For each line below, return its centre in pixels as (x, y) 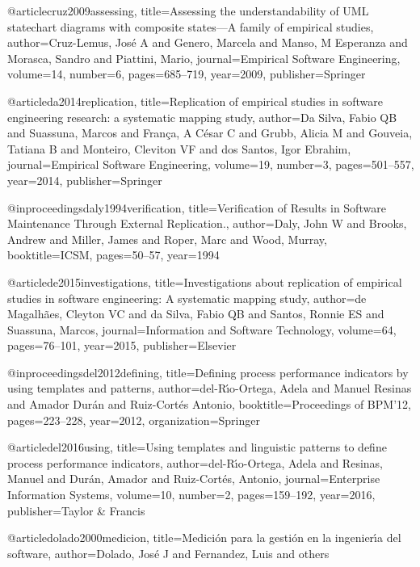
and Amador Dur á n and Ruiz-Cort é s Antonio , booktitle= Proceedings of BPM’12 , (209, 404)
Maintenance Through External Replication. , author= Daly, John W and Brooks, (207, 223)
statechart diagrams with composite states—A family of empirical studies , (191, 26)
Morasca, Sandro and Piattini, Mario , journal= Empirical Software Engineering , (204, 58)
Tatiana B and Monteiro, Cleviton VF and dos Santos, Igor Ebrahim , (179, 148)
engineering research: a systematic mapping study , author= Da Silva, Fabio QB (202, 117)
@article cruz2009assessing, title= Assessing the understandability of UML (188, 10)
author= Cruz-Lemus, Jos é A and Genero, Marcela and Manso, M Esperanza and (208, 42)
